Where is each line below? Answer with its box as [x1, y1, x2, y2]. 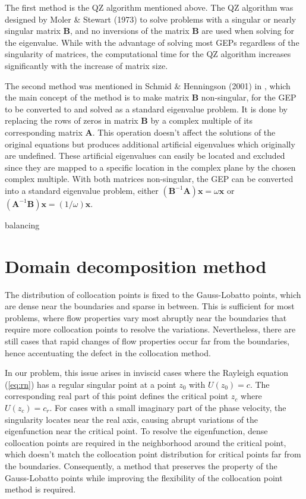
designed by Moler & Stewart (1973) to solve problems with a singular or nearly [5, 12, 296, 25]
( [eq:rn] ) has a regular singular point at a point [5, 378, 176, 390]
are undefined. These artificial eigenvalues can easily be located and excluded [5, 149, 285, 162]
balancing [5, 218, 40, 231]
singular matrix [5, 24, 61, 37]
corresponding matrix [5, 125, 83, 138]
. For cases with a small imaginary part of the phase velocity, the [49, 401, 286, 413]
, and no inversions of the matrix [70, 24, 190, 37]
